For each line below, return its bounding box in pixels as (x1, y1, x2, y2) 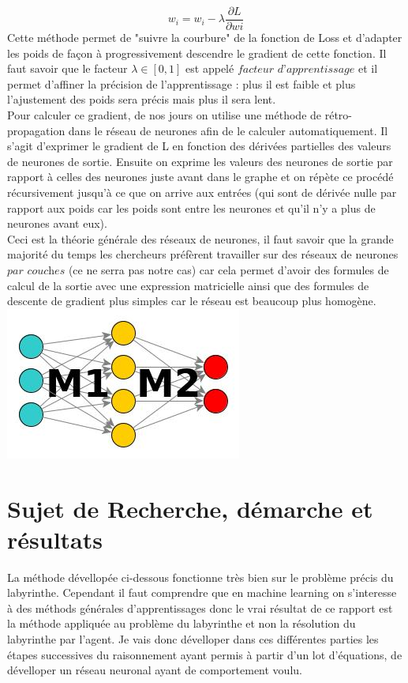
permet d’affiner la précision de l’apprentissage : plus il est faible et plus (7, 75, 356, 92)
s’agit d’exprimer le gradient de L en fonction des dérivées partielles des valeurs (7, 138, 391, 154)
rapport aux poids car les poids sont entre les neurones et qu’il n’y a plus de (7, 199, 376, 216)
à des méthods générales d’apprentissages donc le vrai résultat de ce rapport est (7, 599, 393, 616)
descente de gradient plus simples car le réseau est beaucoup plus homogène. (7, 292, 376, 309)
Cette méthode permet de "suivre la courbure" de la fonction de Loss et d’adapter (7, 29, 402, 46)
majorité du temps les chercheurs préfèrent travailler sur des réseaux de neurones (7, 246, 399, 262)
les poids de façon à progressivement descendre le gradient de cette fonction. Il (7, 44, 387, 61)
